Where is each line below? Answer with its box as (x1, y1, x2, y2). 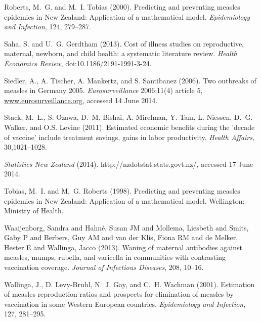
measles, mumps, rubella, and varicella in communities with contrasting (4, 252, 226, 262)
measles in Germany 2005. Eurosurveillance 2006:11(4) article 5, (4, 85, 203, 96)
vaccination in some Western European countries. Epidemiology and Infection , (4, 298, 246, 309)
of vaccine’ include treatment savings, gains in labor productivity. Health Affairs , (4, 131, 254, 142)
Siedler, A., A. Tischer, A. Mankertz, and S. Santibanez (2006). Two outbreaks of (4, 75, 256, 85)
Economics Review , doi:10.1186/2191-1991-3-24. (4, 58, 152, 68)
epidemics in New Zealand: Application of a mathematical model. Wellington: (4, 195, 245, 206)
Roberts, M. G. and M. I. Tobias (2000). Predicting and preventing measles (4, 2, 240, 12)
